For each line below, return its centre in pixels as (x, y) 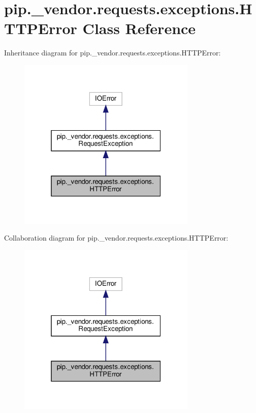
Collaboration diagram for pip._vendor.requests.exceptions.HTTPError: (116, 238)
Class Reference (139, 28)
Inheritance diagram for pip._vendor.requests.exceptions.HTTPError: (113, 53)
